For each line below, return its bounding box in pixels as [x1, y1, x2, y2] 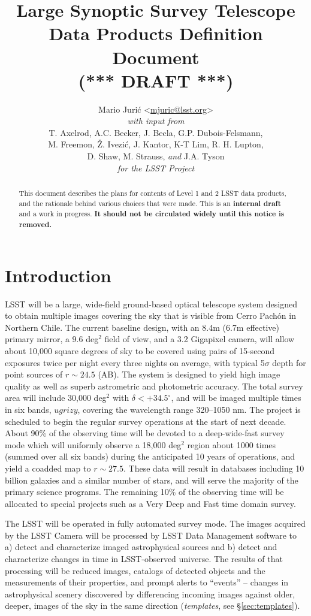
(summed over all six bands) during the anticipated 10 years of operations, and [5, 450, 295, 463]
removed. [19, 219, 52, 230]
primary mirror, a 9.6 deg [5, 333, 99, 345]
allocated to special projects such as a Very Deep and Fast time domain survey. [5, 497, 296, 509]
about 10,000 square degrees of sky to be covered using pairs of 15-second [5, 344, 275, 357]
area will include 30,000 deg [5, 391, 107, 404]
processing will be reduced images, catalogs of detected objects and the [5, 564, 265, 576]
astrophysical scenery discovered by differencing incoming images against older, [5, 587, 295, 600]
